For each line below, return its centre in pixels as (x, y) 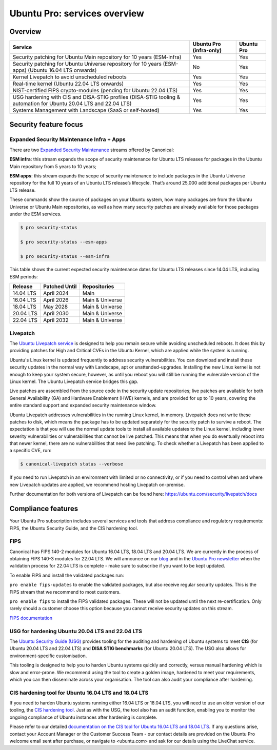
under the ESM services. (35, 214)
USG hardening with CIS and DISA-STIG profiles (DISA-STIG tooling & (96, 97)
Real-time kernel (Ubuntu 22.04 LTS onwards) (68, 84)
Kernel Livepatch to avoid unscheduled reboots (70, 77)
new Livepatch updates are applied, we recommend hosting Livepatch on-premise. (97, 484)
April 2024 (56, 293)
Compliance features (44, 509)
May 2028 (55, 307)
